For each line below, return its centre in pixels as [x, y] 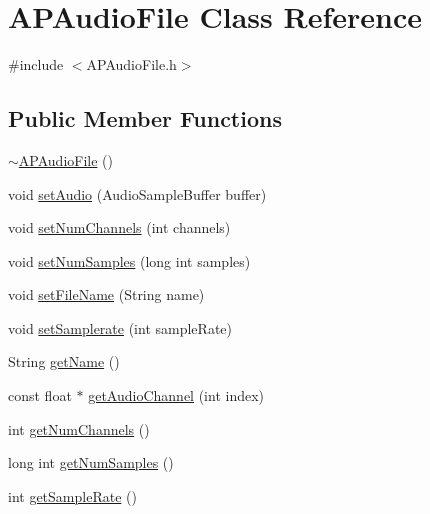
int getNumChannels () [79, 428]
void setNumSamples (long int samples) [129, 260]
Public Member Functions [145, 118]
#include [36, 64]
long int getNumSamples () [91, 462]
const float [40, 395]
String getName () [64, 361]
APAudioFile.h [131, 64]
